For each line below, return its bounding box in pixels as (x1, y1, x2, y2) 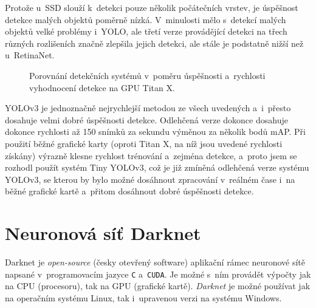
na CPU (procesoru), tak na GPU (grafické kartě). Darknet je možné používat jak (5, 279, 311, 292)
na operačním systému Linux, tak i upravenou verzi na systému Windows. (5, 291, 282, 304)
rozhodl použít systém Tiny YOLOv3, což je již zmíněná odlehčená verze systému (5, 161, 309, 174)
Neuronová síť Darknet (5, 221, 201, 245)
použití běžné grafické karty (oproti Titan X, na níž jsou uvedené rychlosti (5, 137, 283, 149)
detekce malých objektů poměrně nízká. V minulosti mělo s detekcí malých (5, 13, 286, 26)
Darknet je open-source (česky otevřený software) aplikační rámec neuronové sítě (5, 256, 305, 269)
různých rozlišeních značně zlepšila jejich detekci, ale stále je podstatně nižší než (5, 36, 304, 49)
